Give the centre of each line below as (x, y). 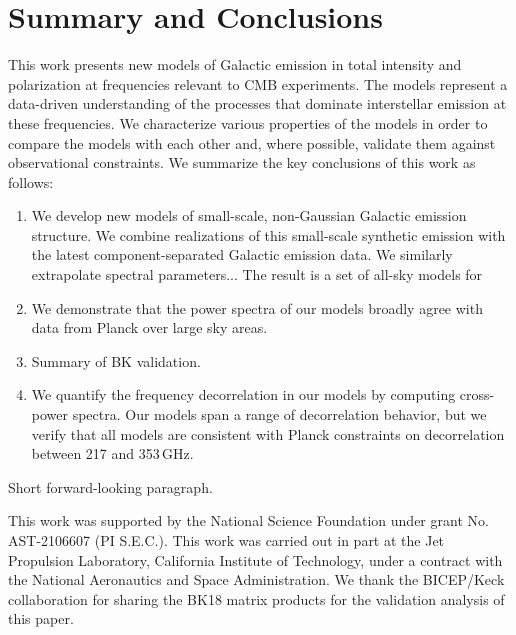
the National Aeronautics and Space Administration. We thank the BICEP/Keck (256, 579)
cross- (477, 394)
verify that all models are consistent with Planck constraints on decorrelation (268, 433)
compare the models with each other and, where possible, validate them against (252, 142)
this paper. (41, 618)
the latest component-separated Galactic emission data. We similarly (242, 254)
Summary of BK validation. (116, 360)
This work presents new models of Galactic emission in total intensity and (235, 64)
